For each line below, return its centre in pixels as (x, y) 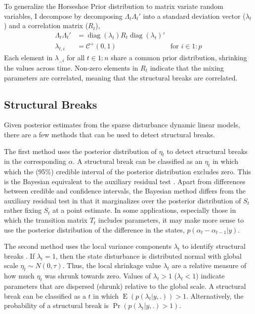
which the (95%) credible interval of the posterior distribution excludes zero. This (127, 172)
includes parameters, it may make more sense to (171, 220)
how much (19, 276)
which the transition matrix (46, 220)
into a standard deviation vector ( (194, 16)
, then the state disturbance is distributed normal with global (149, 255)
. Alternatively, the (215, 295)
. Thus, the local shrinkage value (112, 265)
